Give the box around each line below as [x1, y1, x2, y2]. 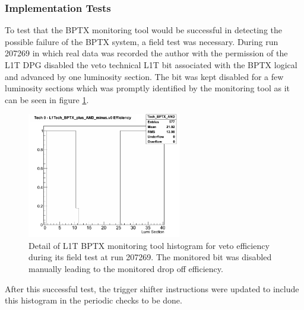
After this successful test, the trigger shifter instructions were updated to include [5, 282, 299, 295]
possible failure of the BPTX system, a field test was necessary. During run [5, 35, 278, 47]
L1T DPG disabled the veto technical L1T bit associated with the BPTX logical [5, 59, 297, 71]
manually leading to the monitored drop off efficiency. [28, 262, 223, 274]
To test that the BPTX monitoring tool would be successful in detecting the [5, 24, 283, 36]
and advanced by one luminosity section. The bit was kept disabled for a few [5, 70, 284, 82]
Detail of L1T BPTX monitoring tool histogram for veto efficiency [28, 239, 270, 251]
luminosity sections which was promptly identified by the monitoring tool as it [5, 82, 290, 94]
